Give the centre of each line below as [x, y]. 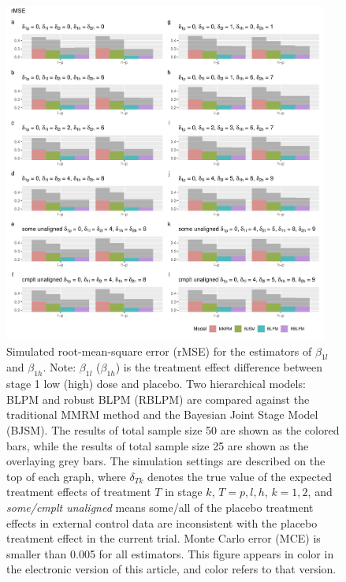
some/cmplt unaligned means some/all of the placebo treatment [160, 507]
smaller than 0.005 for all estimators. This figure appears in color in [170, 553]
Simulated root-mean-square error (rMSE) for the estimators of [159, 351]
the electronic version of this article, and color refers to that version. [171, 569]
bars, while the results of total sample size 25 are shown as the [158, 445]
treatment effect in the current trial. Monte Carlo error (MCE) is [164, 538]
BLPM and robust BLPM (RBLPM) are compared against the [158, 399]
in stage [184, 492]
